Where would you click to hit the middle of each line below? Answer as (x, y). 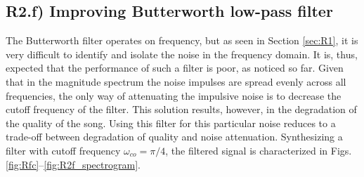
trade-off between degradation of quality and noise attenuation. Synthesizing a (174, 137)
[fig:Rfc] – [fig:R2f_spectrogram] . (73, 164)
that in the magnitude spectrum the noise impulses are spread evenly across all (176, 81)
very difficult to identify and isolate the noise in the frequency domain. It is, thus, (182, 54)
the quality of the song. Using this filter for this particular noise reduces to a (171, 123)
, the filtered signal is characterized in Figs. (259, 150)
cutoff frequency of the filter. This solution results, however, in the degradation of (181, 109)
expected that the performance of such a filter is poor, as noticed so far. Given (175, 68)
